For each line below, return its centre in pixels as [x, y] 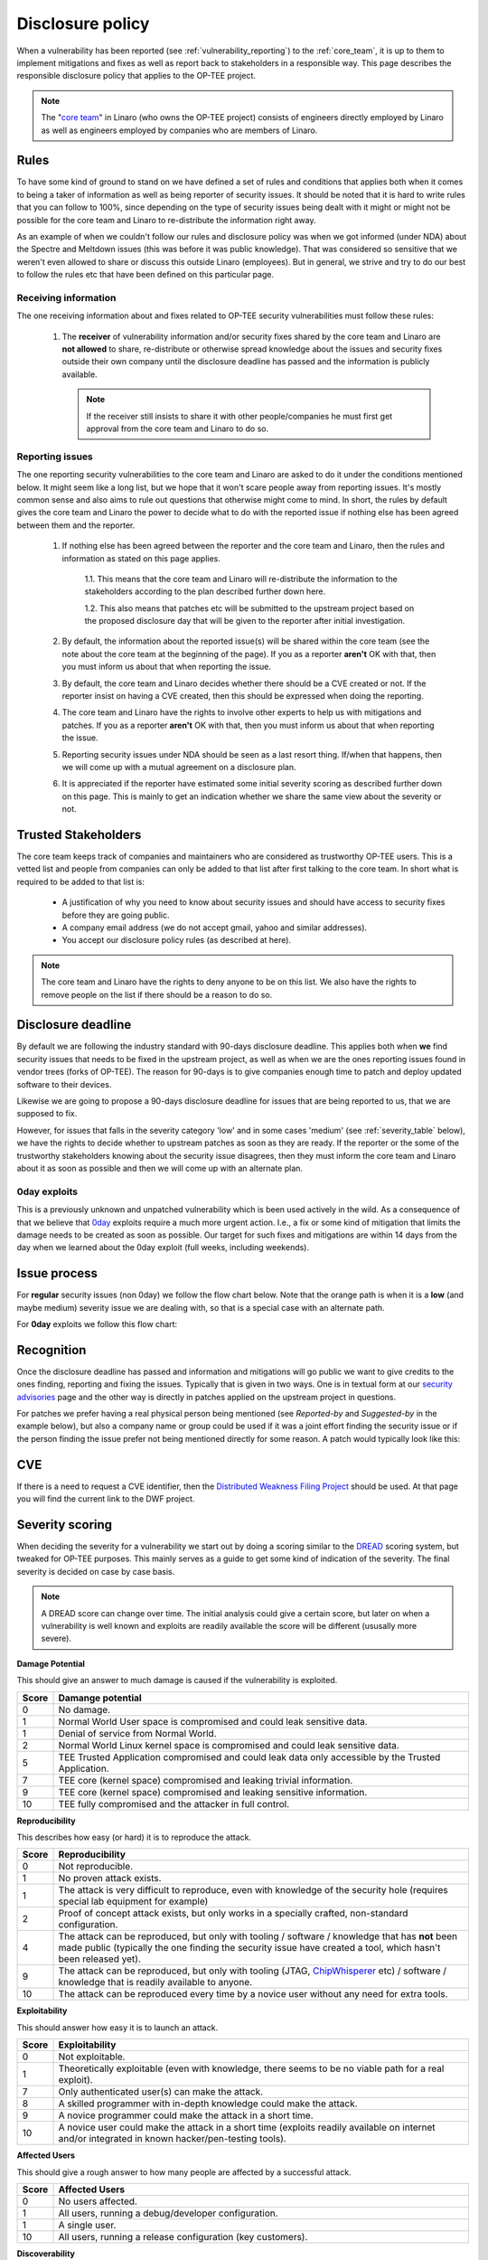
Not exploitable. [92, 2057]
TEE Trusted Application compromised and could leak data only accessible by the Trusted [249, 1756]
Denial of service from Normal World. [137, 1733]
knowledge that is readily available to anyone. [155, 1982]
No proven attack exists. [110, 1879]
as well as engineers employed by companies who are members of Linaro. [179, 130]
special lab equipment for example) [133, 1901]
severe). [56, 1638]
